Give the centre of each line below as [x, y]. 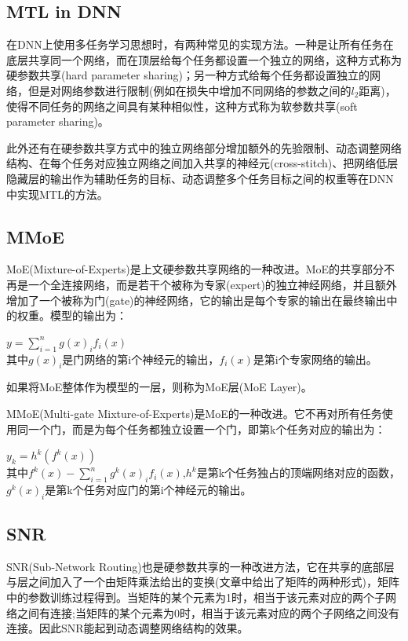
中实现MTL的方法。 [57, 194]
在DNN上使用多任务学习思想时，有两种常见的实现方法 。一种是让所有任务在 [200, 44]
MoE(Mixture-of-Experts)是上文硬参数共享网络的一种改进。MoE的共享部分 [195, 269]
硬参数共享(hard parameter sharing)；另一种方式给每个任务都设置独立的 [188, 75]
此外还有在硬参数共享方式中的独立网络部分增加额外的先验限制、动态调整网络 [204, 147]
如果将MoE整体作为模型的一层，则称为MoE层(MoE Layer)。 [159, 387]
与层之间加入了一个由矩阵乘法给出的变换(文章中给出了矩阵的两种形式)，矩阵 [203, 582]
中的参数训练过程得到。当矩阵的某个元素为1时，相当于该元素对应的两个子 [196, 597]
